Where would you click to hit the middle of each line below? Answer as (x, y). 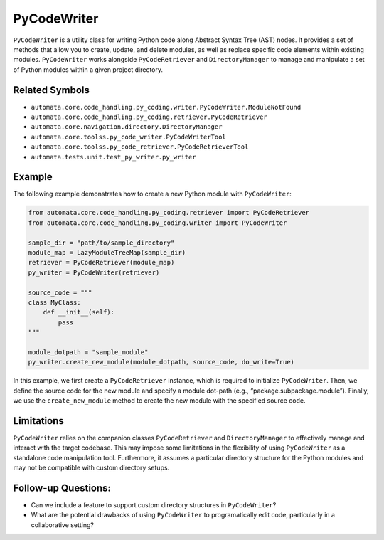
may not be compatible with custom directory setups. (91, 468)
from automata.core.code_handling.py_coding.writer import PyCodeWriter (158, 223)
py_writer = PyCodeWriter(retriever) (94, 272)
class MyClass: (54, 302)
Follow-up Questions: (62, 488)
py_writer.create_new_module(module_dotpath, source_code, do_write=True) (161, 362)
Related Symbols (52, 90)
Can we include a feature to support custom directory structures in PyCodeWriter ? (154, 505)
